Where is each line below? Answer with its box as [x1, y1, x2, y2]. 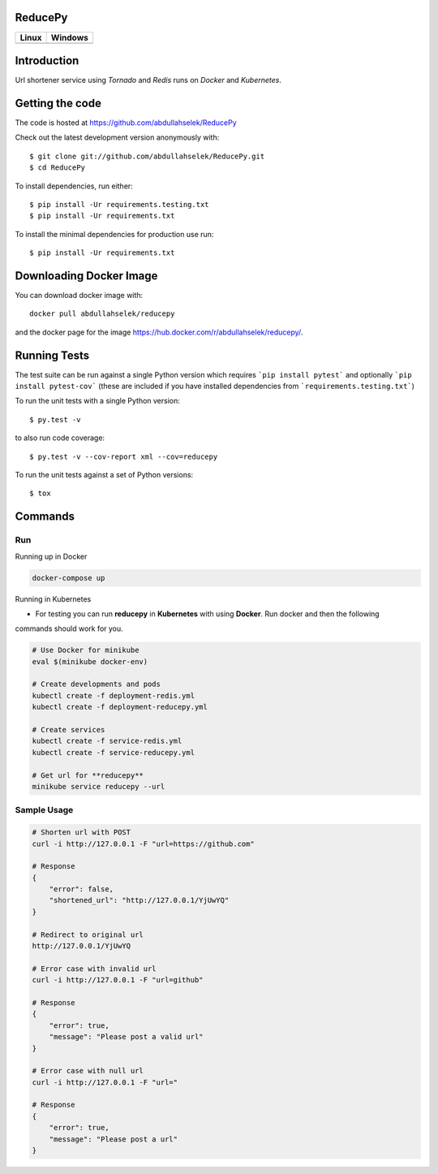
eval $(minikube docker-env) [32, 657, 148, 666]
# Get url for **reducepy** [32, 770, 144, 779]
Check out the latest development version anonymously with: [15, 132, 220, 142]
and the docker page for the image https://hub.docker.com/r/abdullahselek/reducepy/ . [15, 327, 303, 337]
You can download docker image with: [15, 290, 144, 300]
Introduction [15, 54, 79, 67]
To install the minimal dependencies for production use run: [15, 229, 214, 239]
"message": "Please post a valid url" [49, 1032, 204, 1042]
